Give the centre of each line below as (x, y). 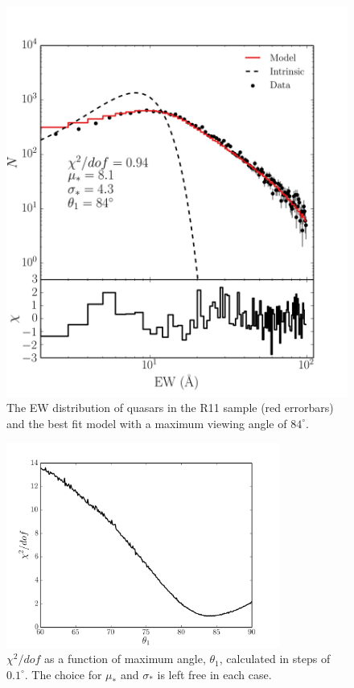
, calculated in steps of (275, 659)
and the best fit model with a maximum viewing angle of (147, 423)
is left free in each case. (214, 674)
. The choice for (63, 674)
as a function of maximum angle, (125, 659)
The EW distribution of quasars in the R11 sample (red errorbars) (170, 408)
